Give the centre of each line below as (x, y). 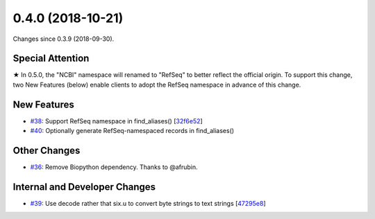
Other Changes (47, 150)
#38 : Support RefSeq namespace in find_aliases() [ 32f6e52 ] (116, 121)
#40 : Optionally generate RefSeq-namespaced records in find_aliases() (132, 131)
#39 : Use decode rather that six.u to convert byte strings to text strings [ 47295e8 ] (148, 203)
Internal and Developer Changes (84, 187)
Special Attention (51, 59)
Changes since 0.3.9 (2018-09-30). (64, 39)
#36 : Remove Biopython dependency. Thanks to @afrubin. (114, 167)
